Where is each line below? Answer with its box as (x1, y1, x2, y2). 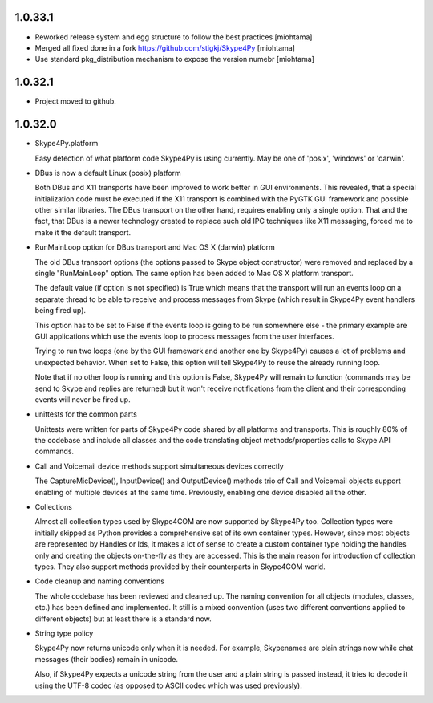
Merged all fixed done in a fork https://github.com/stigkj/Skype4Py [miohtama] (34, 43, 296, 52)
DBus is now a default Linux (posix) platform (34, 168, 182, 177)
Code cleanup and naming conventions (34, 576, 164, 586)
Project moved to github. (34, 96, 116, 106)
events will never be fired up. (34, 394, 132, 404)
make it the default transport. (34, 227, 132, 237)
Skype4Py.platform (34, 139, 99, 148)
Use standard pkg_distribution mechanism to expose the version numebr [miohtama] (34, 55, 314, 64)
